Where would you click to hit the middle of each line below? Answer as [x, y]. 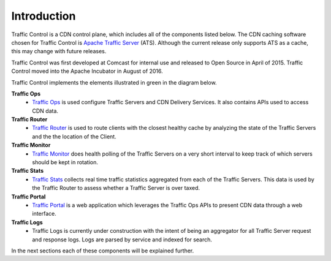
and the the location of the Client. [74, 136]
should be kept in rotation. [65, 162]
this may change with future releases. [59, 51]
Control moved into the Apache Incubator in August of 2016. [87, 71]
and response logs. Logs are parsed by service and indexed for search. [122, 240]
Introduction [44, 16]
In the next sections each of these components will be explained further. [103, 251]
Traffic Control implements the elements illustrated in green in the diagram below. [114, 82]
